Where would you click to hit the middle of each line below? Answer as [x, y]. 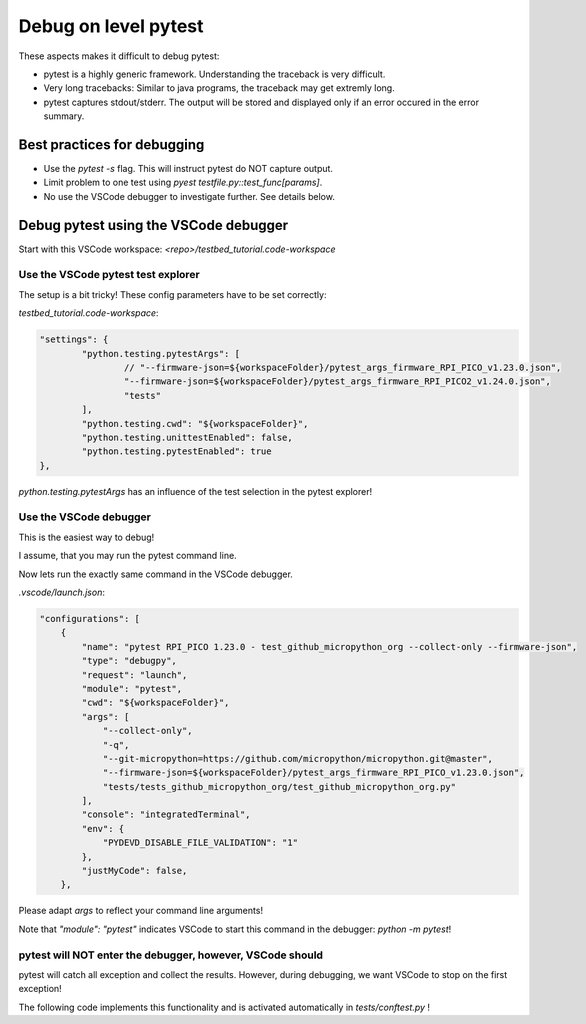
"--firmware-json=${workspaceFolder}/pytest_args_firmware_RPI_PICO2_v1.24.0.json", [337, 381]
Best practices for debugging [111, 144]
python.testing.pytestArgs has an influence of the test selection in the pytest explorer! [195, 491]
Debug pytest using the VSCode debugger [153, 225]
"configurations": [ [89, 619]
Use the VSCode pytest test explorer [109, 275]
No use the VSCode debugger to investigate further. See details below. [189, 196]
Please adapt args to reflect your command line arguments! [141, 911]
